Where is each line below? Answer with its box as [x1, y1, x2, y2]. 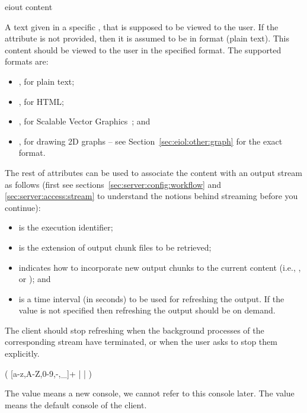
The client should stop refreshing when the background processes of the [5, 324, 264, 336]
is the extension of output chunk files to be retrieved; [18, 241, 212, 253]
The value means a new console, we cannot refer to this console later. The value [5, 387, 295, 399]
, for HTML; [18, 95, 64, 107]
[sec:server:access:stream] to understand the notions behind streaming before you [5, 190, 298, 202]
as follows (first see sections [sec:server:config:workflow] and [5, 178, 222, 190]
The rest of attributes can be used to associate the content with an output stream [5, 166, 302, 178]
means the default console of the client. [5, 398, 147, 411]
